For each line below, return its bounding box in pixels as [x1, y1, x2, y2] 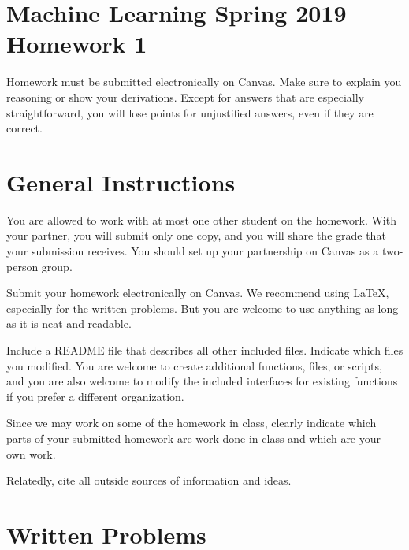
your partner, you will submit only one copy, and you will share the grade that [6, 227, 386, 243]
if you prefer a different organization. [6, 388, 184, 404]
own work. [6, 445, 56, 462]
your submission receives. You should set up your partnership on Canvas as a [6, 243, 379, 258]
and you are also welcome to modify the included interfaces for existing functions [6, 373, 398, 389]
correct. [6, 120, 43, 136]
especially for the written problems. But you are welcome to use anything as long [6, 299, 399, 316]
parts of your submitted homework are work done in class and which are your [6, 429, 381, 446]
